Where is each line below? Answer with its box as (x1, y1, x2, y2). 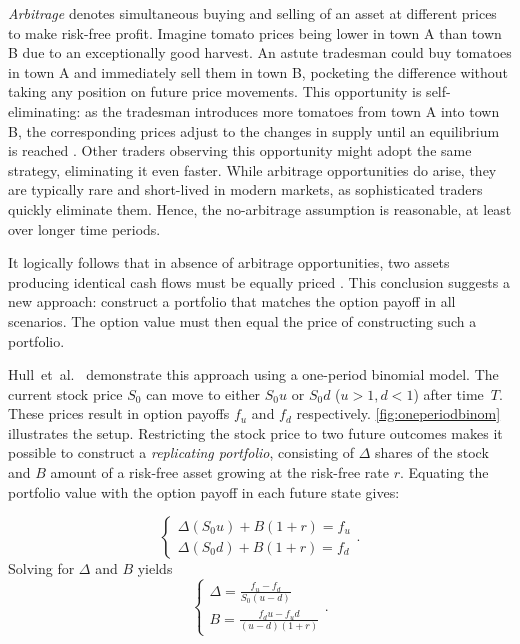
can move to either (146, 383, 261, 404)
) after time (413, 383, 484, 404)
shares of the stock (375, 442, 489, 463)
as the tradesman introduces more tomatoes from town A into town (85, 100, 500, 121)
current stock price (8, 383, 123, 404)
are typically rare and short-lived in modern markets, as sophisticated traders (8, 179, 483, 200)
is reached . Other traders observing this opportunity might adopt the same (8, 140, 472, 161)
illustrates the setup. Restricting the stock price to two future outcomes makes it (8, 422, 503, 443)
